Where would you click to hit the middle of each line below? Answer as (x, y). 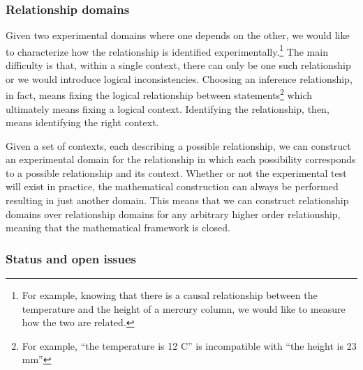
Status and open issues (71, 258)
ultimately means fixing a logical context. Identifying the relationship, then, (168, 108)
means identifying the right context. (82, 122)
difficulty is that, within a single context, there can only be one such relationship (178, 65)
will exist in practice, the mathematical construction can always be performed (172, 186)
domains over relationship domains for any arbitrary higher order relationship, (173, 214)
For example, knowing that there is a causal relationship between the (170, 295)
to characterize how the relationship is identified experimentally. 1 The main (167, 50)
